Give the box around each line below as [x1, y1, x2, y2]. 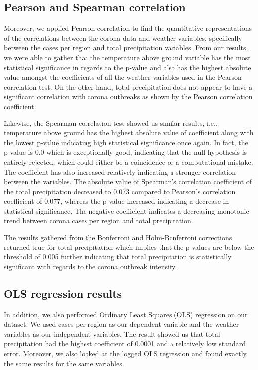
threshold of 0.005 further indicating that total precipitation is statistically [4, 251, 232, 262]
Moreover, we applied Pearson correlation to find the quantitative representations [4, 23, 252, 33]
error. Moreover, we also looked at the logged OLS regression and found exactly [4, 348, 247, 359]
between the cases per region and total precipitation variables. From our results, [4, 42, 248, 53]
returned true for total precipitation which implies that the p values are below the [4, 242, 254, 252]
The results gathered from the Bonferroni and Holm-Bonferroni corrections [4, 232, 232, 243]
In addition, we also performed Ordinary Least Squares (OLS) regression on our [4, 309, 248, 319]
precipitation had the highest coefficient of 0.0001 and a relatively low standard [4, 338, 246, 349]
